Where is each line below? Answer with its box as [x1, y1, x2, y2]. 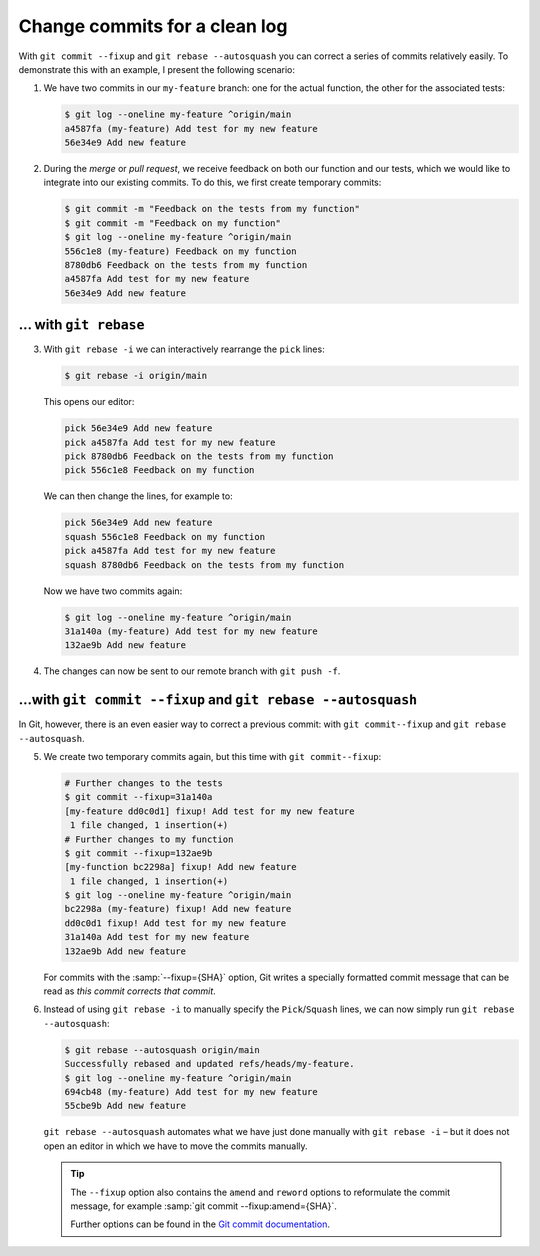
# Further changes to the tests [64, 777, 224, 789]
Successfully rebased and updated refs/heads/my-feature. [64, 1058, 355, 1070]
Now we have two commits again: [43, 585, 183, 597]
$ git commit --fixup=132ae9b [64, 847, 213, 859]
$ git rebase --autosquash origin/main [64, 1044, 260, 1055]
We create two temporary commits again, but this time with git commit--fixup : [43, 750, 382, 762]
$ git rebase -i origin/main [64, 370, 208, 382]
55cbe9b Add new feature [64, 1100, 187, 1112]
